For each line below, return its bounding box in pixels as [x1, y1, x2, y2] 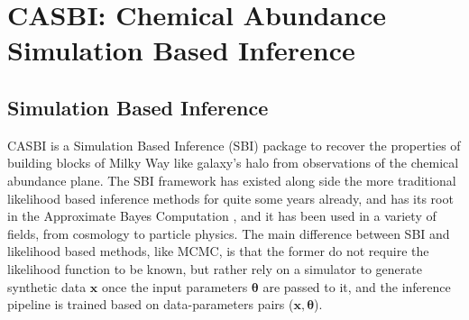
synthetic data [7, 277, 87, 296]
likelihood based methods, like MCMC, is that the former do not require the [7, 242, 429, 261]
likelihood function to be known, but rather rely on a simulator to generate [7, 259, 422, 278]
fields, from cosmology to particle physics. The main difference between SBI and [7, 224, 450, 242]
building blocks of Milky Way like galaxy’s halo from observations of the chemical [7, 153, 459, 172]
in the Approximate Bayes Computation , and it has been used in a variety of [7, 206, 437, 225]
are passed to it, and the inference [262, 277, 451, 296]
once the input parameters [102, 277, 248, 296]
